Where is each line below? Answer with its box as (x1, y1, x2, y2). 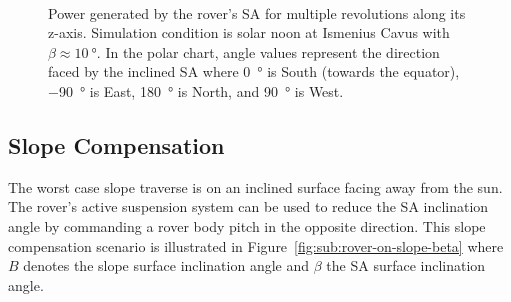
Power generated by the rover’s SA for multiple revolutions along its (48, 2, 466, 23)
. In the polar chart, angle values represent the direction (96, 41, 440, 62)
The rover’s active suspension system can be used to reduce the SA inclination (8, 196, 489, 217)
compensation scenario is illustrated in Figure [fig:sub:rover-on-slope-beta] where (8, 235, 504, 256)
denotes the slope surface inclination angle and (23, 255, 310, 276)
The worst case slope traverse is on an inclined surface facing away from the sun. (8, 176, 503, 197)
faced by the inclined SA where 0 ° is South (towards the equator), (48, 61, 460, 82)
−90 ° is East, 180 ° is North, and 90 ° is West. (48, 80, 344, 101)
